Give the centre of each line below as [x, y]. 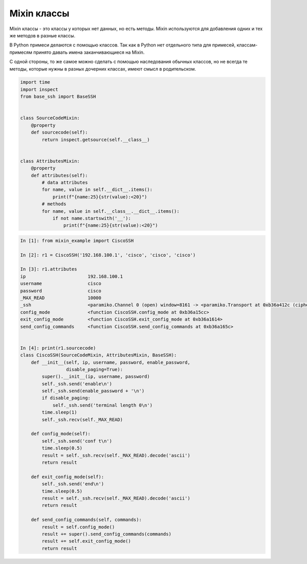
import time [35, 82]
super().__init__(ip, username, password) [96, 377]
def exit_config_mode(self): [68, 477]
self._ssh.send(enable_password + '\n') [93, 391]
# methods [54, 204]
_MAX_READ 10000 [61, 298]
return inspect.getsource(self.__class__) [96, 140]
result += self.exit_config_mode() [86, 541]
